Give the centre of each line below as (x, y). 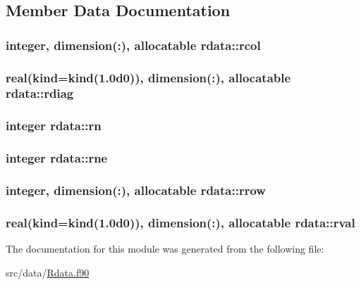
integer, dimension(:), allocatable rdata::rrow (136, 190)
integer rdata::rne (57, 158)
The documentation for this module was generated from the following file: (165, 249)
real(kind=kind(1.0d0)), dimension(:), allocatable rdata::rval (180, 222)
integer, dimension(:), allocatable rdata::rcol (133, 45)
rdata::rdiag (40, 93)
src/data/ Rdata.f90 (48, 272)
